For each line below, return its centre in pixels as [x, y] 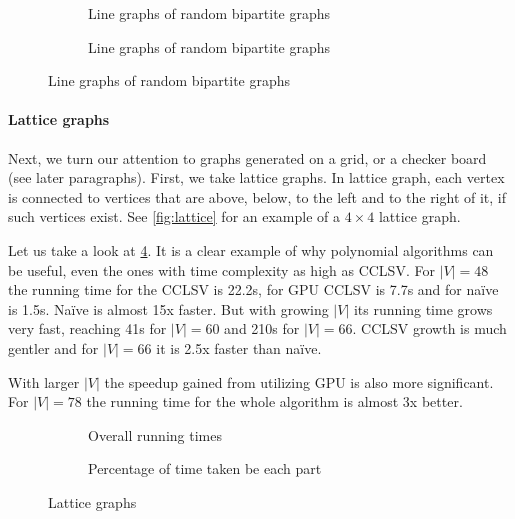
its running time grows [423, 308]
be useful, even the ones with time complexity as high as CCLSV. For [221, 269]
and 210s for [262, 328]
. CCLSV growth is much [429, 328]
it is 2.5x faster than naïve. [239, 347]
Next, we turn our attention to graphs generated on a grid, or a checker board [247, 157]
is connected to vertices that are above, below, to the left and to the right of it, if [257, 196]
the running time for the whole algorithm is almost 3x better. [274, 401]
